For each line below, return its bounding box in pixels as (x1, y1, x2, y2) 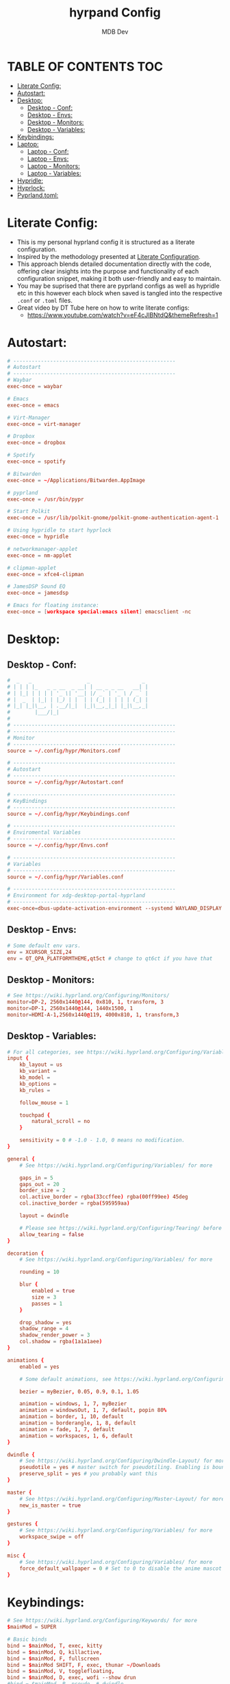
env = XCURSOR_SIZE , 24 (7, 948, 72, 955)
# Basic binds (7, 1636, 48, 1643)
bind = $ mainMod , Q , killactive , (7, 1648, 103, 1656)
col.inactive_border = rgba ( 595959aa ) (19, 1200, 130, 1207)
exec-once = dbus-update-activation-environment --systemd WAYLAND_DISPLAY (7, 905, 222, 912)
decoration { (7, 1250, 44, 1257)
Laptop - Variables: (27, 169, 81, 177)
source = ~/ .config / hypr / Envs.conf (7, 842, 109, 849)
